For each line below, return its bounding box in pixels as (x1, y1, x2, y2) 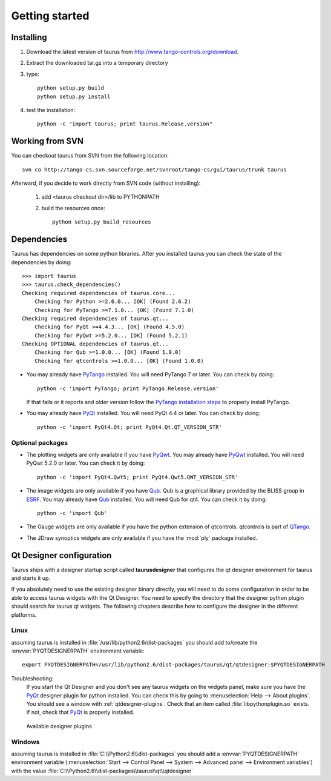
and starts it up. (11, 574, 51, 582)
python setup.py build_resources (52, 219, 151, 225)
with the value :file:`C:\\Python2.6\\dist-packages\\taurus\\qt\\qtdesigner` (11, 767, 194, 774)
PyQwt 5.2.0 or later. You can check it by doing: (26, 459, 145, 467)
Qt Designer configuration (11, 550, 112, 560)
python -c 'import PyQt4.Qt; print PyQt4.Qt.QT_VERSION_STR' (37, 424, 222, 430)
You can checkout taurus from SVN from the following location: (11, 152, 169, 159)
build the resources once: (41, 204, 105, 211)
